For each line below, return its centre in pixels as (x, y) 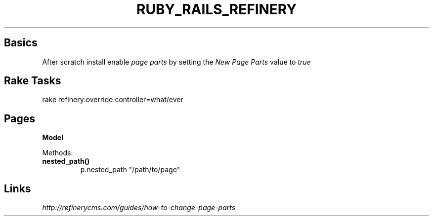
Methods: (58, 153)
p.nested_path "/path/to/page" (130, 170)
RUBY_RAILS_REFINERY (216, 9)
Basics (21, 43)
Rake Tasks (33, 81)
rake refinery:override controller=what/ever (113, 100)
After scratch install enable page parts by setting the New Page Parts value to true (176, 62)
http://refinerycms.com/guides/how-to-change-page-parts (139, 208)
